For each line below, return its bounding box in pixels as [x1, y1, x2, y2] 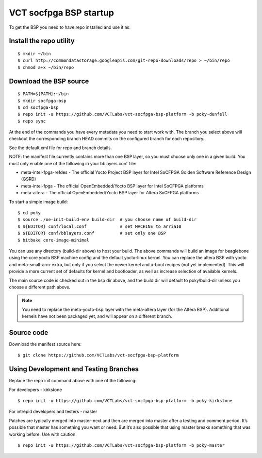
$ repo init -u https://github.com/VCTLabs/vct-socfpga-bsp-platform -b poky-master [17, 442, 225, 448]
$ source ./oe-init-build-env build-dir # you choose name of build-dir [17, 217, 197, 222]
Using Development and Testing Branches [9, 365, 139, 373]
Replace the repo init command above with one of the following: [9, 378, 137, 384]
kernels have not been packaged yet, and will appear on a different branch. [22, 313, 172, 319]
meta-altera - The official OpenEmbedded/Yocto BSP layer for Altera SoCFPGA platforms [21, 190, 199, 196]
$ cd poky [17, 210, 41, 216]
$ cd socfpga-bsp [17, 104, 59, 110]
